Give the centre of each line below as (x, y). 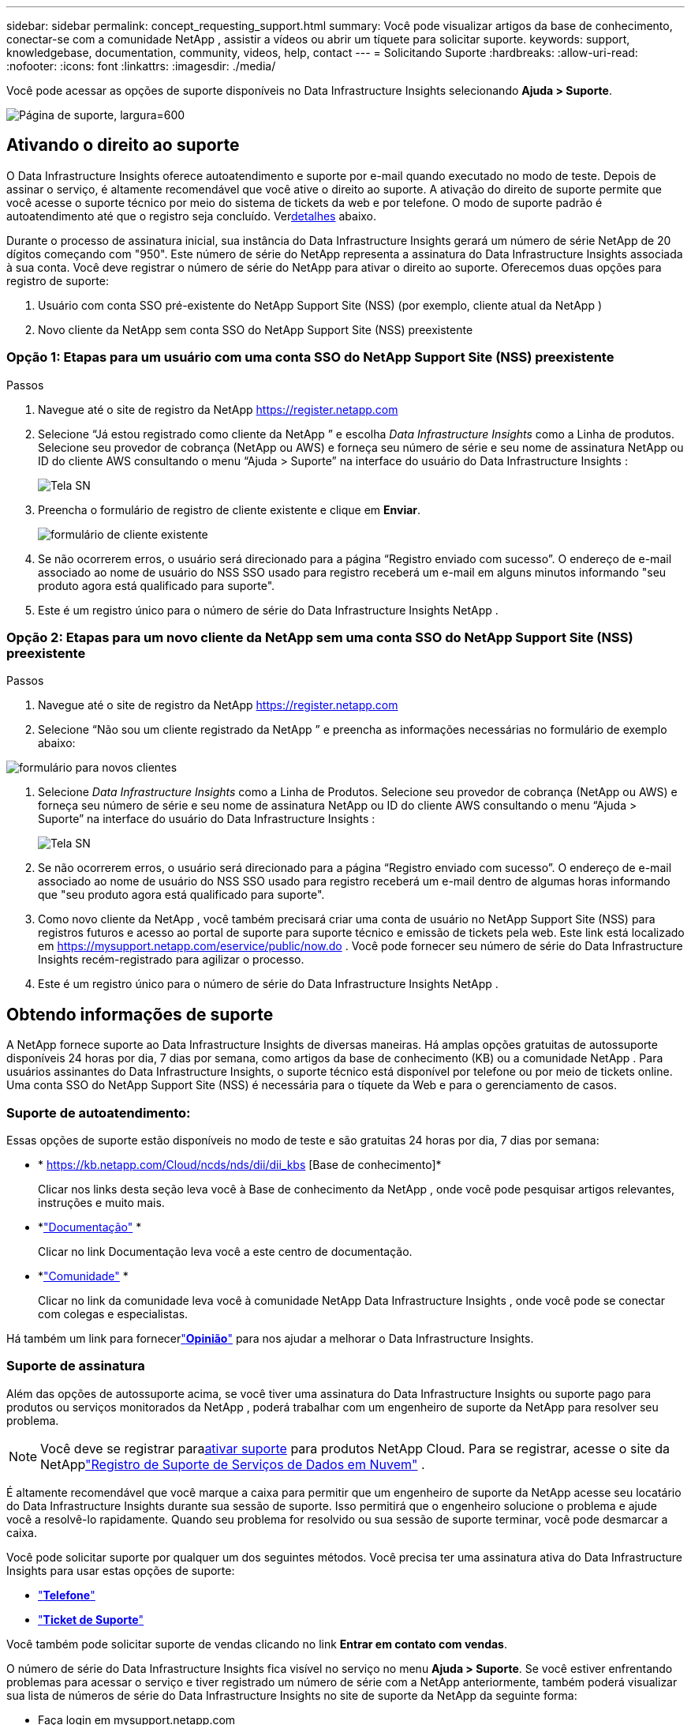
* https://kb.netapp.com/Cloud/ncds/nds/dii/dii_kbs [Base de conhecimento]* (240, 1164)
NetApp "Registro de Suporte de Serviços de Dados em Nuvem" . (233, 1464)
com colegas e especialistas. (113, 1313)
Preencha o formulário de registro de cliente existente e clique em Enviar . (230, 509)
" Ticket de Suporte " (91, 1619)
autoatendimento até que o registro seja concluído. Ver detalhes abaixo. (192, 216)
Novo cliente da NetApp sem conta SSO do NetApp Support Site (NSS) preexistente (256, 329)
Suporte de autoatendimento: (99, 1112)
